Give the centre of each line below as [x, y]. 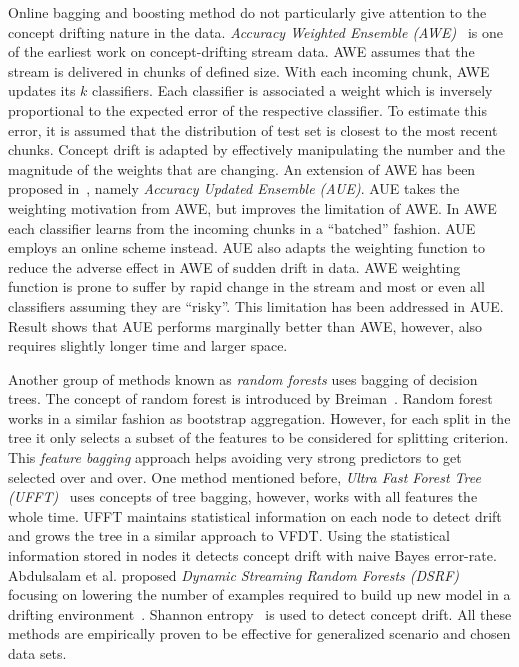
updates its [42, 90]
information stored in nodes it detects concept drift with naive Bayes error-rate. [252, 555]
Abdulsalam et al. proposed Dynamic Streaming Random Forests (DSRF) [234, 574]
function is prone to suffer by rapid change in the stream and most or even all [246, 286]
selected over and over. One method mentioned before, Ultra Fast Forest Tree [244, 476]
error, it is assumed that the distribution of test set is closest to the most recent [253, 129]
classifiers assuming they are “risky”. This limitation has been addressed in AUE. [256, 305]
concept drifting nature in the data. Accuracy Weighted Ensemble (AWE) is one [256, 31]
